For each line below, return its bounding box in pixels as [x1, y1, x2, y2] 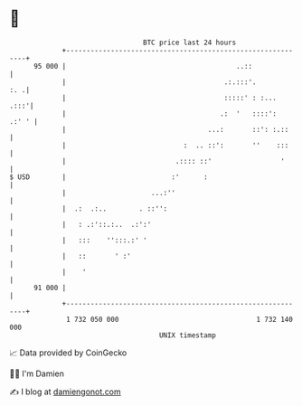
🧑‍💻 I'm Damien [9, 368, 65, 379]
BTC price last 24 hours [143, 38, 237, 47]
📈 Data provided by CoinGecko [9, 347, 127, 358]
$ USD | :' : [9, 172, 208, 182]
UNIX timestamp [158, 330, 217, 340]
